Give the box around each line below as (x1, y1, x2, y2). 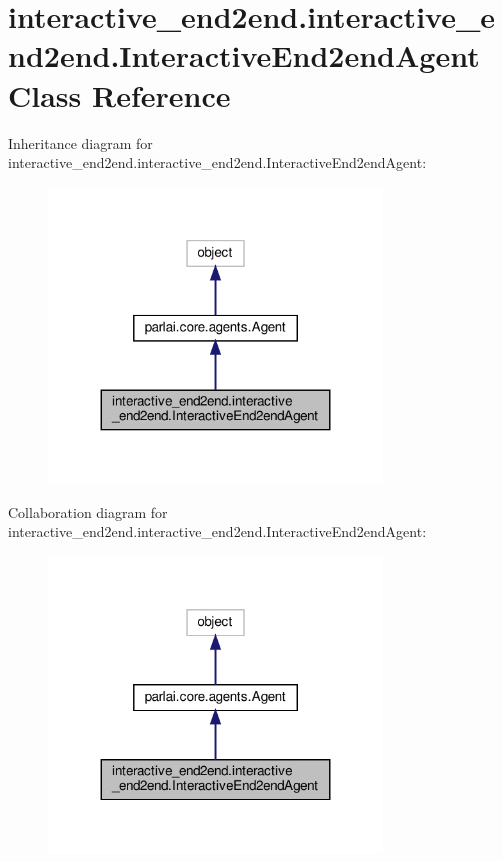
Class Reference (8, 74, 231, 115)
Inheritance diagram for (8, 132, 153, 153)
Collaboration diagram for (8, 501, 168, 522)
